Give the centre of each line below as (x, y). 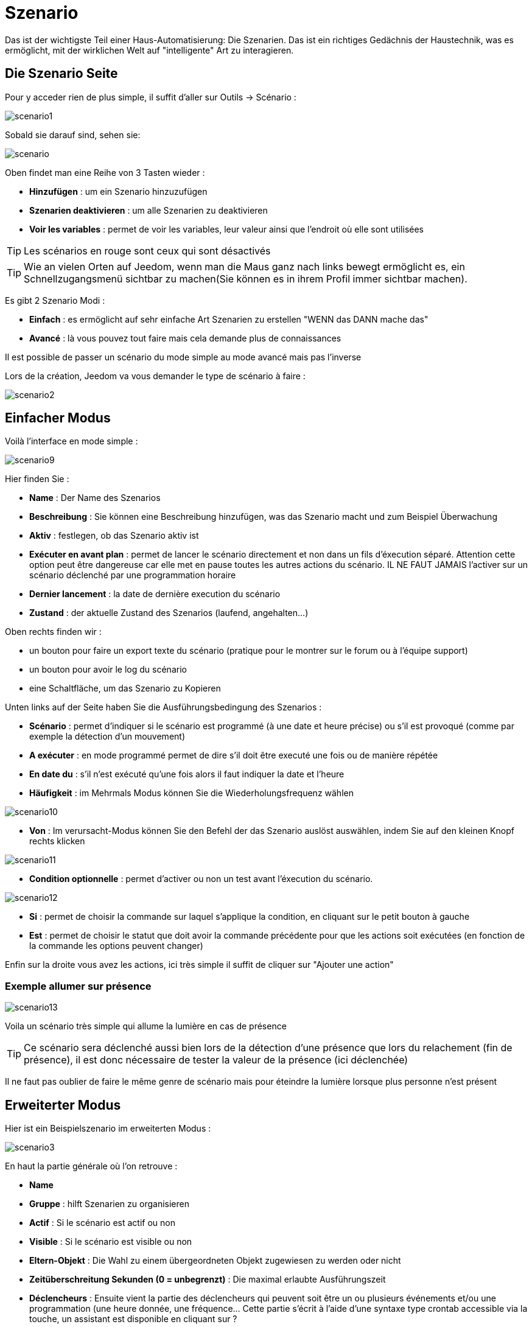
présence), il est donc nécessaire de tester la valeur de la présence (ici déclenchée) (216, 1060)
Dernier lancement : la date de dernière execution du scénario (155, 594)
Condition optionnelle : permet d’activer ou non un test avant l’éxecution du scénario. (201, 879)
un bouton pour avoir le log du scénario (108, 670)
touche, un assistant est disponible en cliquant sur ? (133, 1319)
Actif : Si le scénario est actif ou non (102, 1223)
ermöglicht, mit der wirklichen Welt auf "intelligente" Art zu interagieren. (149, 50)
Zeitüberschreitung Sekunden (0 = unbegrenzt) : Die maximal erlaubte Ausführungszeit (208, 1280)
